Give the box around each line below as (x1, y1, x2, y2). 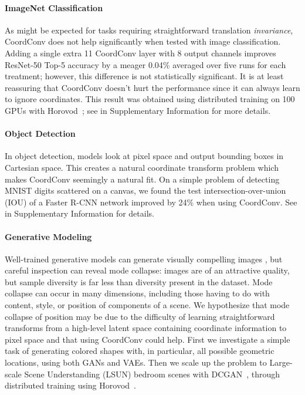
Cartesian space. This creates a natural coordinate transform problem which (5, 161, 279, 173)
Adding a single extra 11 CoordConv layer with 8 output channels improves (5, 46, 276, 59)
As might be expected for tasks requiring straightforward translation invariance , (5, 23, 293, 36)
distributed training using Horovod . (5, 379, 136, 391)
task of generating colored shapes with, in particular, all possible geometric (5, 345, 274, 357)
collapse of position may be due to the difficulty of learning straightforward (5, 310, 275, 322)
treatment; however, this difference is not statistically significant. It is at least (5, 70, 284, 82)
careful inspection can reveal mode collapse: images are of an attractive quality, (5, 264, 290, 276)
